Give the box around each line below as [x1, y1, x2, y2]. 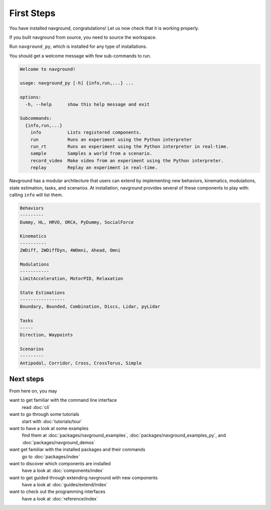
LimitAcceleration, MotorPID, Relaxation [20, 276, 123, 281]
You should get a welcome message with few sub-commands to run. [9, 53, 152, 59]
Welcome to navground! [20, 66, 76, 72]
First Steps [9, 8, 56, 19]
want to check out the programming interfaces [9, 488, 105, 495]
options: [20, 95, 42, 100]
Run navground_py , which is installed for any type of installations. [9, 43, 148, 50]
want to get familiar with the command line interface [9, 397, 117, 403]
